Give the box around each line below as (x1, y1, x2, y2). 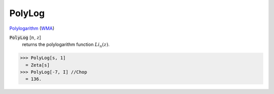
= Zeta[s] (25, 62, 50, 68)
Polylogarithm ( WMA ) (9, 25, 55, 31)
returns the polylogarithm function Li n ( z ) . (22, 41, 110, 49)
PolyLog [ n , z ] (9, 34, 42, 40)
